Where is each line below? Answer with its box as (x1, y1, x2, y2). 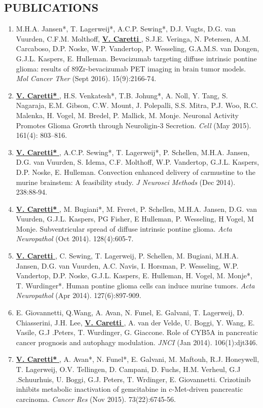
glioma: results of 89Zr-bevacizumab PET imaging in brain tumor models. (16, 63, 246, 73)
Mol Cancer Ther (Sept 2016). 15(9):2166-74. (16, 73, 157, 84)
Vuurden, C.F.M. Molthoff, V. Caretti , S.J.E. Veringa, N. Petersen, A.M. (16, 33, 251, 44)
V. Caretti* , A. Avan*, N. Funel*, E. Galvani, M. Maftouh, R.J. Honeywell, (16, 354, 259, 364)
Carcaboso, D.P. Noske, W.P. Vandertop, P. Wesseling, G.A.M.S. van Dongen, (16, 43, 259, 54)
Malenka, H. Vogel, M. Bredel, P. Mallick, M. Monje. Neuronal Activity (16, 109, 239, 120)
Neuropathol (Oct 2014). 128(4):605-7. (16, 233, 134, 244)
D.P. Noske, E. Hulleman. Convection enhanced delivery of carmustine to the (16, 166, 255, 177)
